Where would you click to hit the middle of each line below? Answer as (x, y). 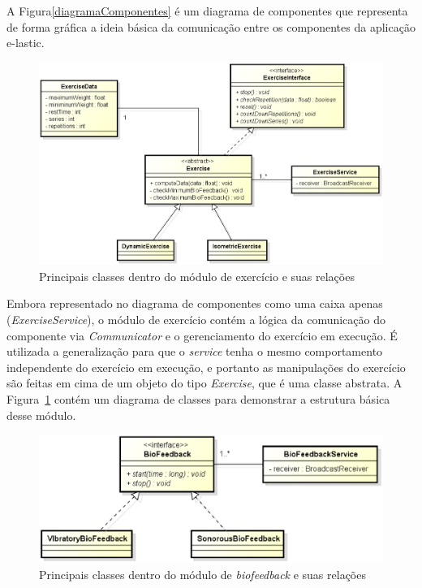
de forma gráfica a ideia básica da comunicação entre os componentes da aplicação (211, 26)
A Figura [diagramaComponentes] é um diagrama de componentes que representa (207, 11)
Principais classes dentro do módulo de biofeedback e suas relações (202, 574)
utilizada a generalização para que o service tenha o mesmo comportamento (195, 351)
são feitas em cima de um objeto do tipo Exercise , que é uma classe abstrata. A (205, 383)
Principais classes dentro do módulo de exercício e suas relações (197, 276)
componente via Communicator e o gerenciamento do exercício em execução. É (202, 335)
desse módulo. (41, 415)
